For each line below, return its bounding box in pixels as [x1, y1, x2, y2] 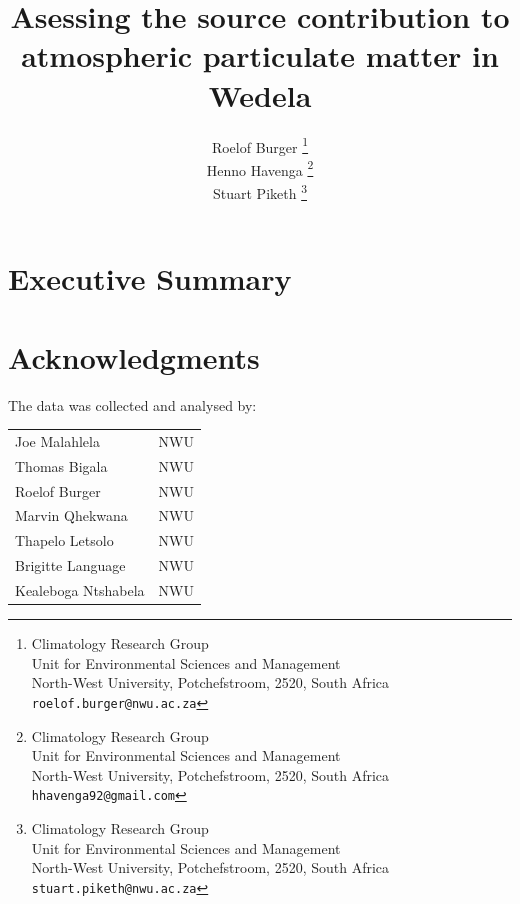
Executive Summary [8, 258, 292, 299]
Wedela [208, 74, 312, 115]
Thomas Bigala [15, 455, 108, 476]
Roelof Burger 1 [211, 133, 309, 157]
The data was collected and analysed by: [8, 394, 257, 415]
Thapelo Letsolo [15, 530, 114, 551]
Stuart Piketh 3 [213, 180, 307, 203]
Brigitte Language [15, 555, 126, 576]
